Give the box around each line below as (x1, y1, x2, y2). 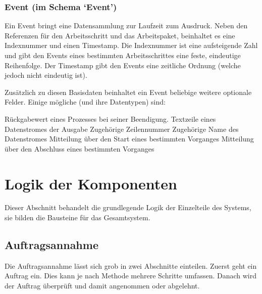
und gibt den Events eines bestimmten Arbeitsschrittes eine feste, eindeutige (5, 50, 241, 60)
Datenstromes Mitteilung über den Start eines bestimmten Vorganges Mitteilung (5, 133, 254, 144)
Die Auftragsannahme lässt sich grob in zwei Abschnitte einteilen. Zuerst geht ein (5, 260, 257, 271)
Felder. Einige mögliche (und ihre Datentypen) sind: (5, 96, 166, 107)
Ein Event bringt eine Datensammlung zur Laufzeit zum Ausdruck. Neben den (5, 20, 248, 31)
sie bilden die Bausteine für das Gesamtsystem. (5, 212, 150, 223)
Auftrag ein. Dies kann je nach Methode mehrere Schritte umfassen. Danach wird (5, 270, 256, 281)
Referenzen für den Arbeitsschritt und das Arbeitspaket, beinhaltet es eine (5, 30, 235, 40)
